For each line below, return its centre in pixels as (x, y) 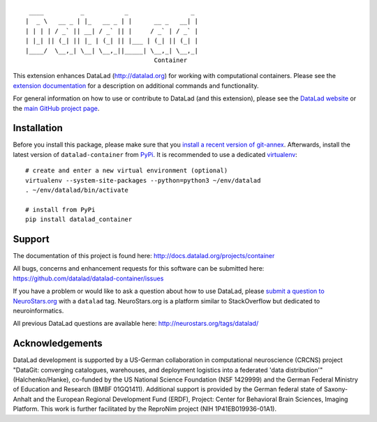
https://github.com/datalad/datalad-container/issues (88, 278)
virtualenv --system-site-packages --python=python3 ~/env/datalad (143, 180)
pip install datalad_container (79, 219)
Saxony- (336, 389)
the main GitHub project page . (56, 108)
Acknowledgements (58, 344)
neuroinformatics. (38, 311)
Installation (38, 128)
